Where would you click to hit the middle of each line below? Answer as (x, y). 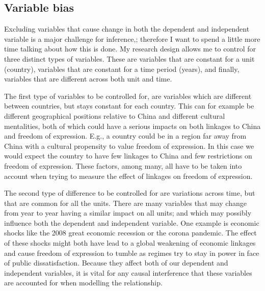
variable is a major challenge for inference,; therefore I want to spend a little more (132, 38)
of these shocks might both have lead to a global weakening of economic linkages (130, 243)
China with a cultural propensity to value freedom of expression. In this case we (129, 146)
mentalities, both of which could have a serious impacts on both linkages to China (132, 126)
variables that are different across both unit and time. (88, 79)
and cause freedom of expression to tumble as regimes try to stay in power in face (132, 253)
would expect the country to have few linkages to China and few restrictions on (128, 156)
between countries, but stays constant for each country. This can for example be (129, 106)
